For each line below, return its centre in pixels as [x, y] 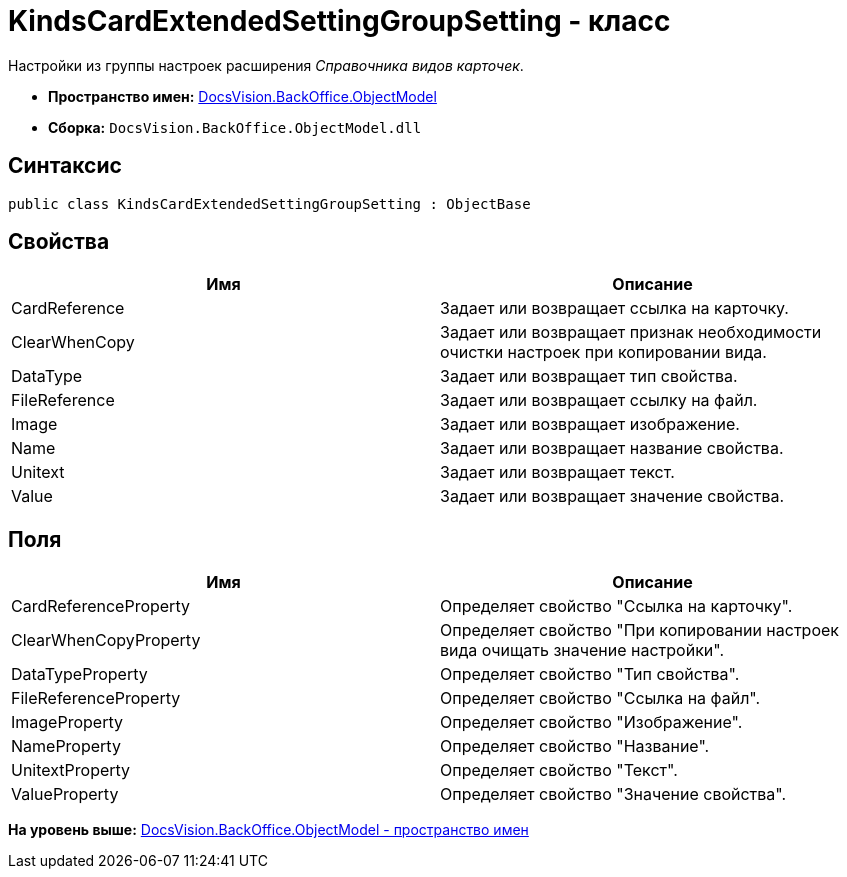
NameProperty [66, 746]
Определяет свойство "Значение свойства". [613, 794]
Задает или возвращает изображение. [590, 424]
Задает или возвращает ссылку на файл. [599, 400]
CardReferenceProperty [100, 606]
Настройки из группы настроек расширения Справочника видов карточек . [266, 65]
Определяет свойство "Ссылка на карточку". [616, 606]
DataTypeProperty [79, 674]
